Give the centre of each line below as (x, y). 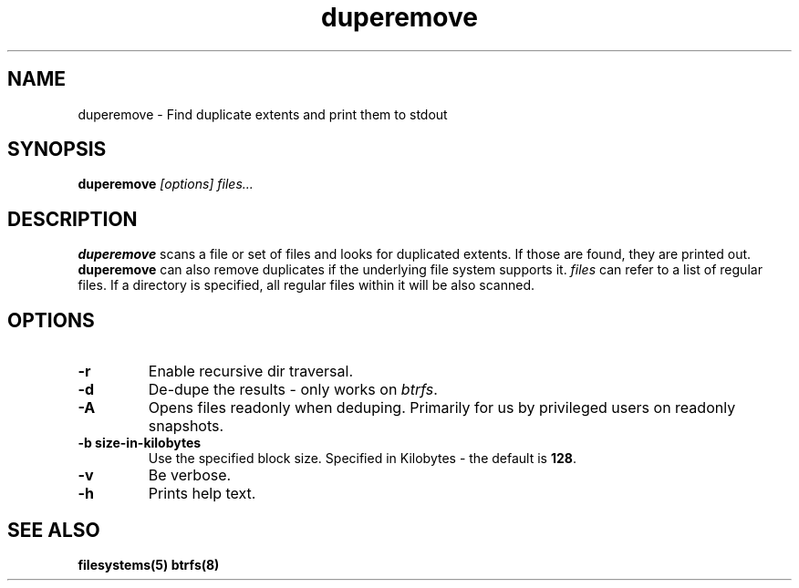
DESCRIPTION (73, 219)
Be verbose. (190, 475)
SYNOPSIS (57, 150)
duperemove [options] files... (166, 184)
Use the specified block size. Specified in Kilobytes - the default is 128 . (362, 459)
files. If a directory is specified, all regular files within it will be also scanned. (306, 285)
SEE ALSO (54, 530)
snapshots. (186, 426)
